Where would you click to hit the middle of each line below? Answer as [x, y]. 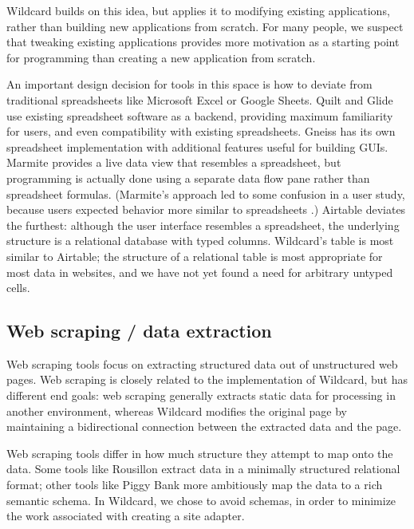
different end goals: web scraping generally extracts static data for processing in [201, 395]
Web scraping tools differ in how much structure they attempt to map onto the [200, 453]
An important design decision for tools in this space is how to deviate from [189, 84]
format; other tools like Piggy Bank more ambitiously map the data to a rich [195, 485]
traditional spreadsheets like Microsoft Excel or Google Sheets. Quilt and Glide [200, 99]
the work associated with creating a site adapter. [126, 516]
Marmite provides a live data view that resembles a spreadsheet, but [174, 162]
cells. [18, 288]
